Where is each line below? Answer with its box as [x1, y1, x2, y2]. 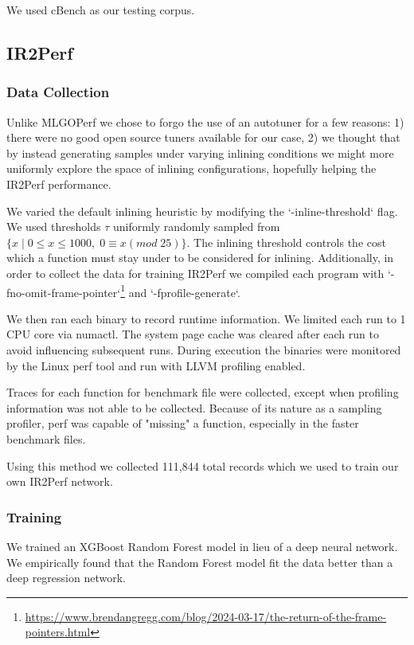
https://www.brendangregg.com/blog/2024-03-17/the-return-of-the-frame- [25, 608, 387, 624]
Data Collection [6, 82, 110, 102]
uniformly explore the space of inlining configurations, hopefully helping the [6, 160, 377, 177]
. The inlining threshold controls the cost [186, 233, 386, 250]
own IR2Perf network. [6, 473, 113, 490]
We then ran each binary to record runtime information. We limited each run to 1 [6, 310, 406, 326]
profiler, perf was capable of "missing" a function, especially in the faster [6, 415, 359, 432]
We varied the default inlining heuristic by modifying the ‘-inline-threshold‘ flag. [6, 202, 398, 219]
